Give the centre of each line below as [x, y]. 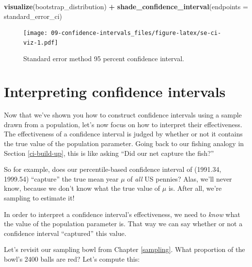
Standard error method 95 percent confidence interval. [104, 58]
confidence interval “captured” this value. [65, 233]
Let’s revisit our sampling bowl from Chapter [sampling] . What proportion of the [125, 249]
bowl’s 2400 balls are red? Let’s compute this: [72, 259]
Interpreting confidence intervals [115, 92]
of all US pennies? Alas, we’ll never [180, 178]
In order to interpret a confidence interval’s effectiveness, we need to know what [122, 214]
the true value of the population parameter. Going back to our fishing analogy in [124, 143]
